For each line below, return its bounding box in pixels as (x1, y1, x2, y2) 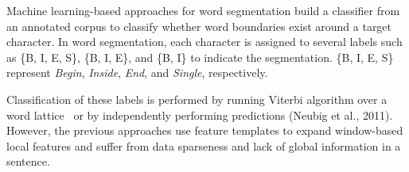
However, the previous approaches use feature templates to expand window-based (6, 122, 403, 139)
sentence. (6, 153, 50, 170)
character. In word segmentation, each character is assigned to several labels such (6, 33, 403, 50)
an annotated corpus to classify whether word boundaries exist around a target (6, 17, 392, 34)
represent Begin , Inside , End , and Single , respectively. (6, 64, 268, 81)
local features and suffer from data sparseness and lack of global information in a (6, 137, 401, 154)
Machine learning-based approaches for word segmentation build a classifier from (6, 2, 400, 18)
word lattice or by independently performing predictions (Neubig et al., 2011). (6, 106, 393, 123)
